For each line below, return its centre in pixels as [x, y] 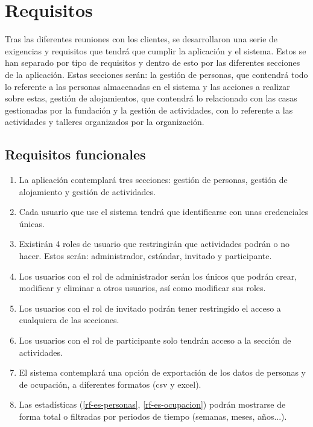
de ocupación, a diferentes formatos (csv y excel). [110, 384]
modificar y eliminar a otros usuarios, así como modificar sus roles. [142, 288]
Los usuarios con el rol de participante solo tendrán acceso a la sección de [155, 340]
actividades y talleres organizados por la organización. [105, 122]
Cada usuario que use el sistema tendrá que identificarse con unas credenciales [164, 212]
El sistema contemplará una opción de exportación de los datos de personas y [162, 372]
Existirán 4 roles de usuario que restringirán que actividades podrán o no [154, 244]
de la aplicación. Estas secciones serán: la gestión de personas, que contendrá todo [156, 74]
